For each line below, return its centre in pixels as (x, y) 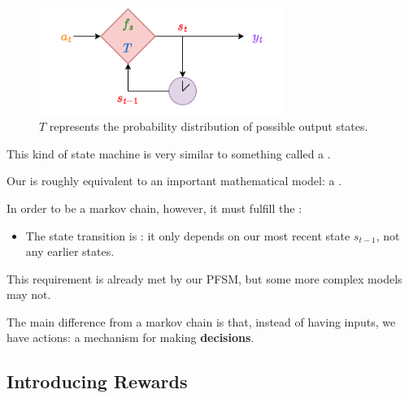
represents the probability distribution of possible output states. (209, 126)
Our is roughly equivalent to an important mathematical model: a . (174, 181)
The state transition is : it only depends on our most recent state (188, 235)
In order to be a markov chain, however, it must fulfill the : (154, 208)
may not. (29, 294)
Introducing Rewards (97, 381)
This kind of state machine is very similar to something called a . (169, 153)
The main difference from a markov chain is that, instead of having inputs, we (201, 321)
